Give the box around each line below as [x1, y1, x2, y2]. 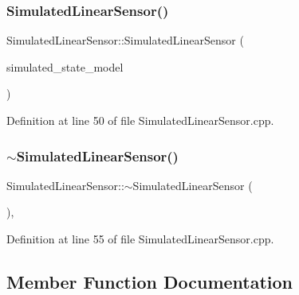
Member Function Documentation [6, 269, 293, 293]
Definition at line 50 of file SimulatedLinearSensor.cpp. [6, 112, 274, 128]
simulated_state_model [6, 58, 124, 75]
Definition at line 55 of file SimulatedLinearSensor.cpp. [6, 231, 274, 246]
